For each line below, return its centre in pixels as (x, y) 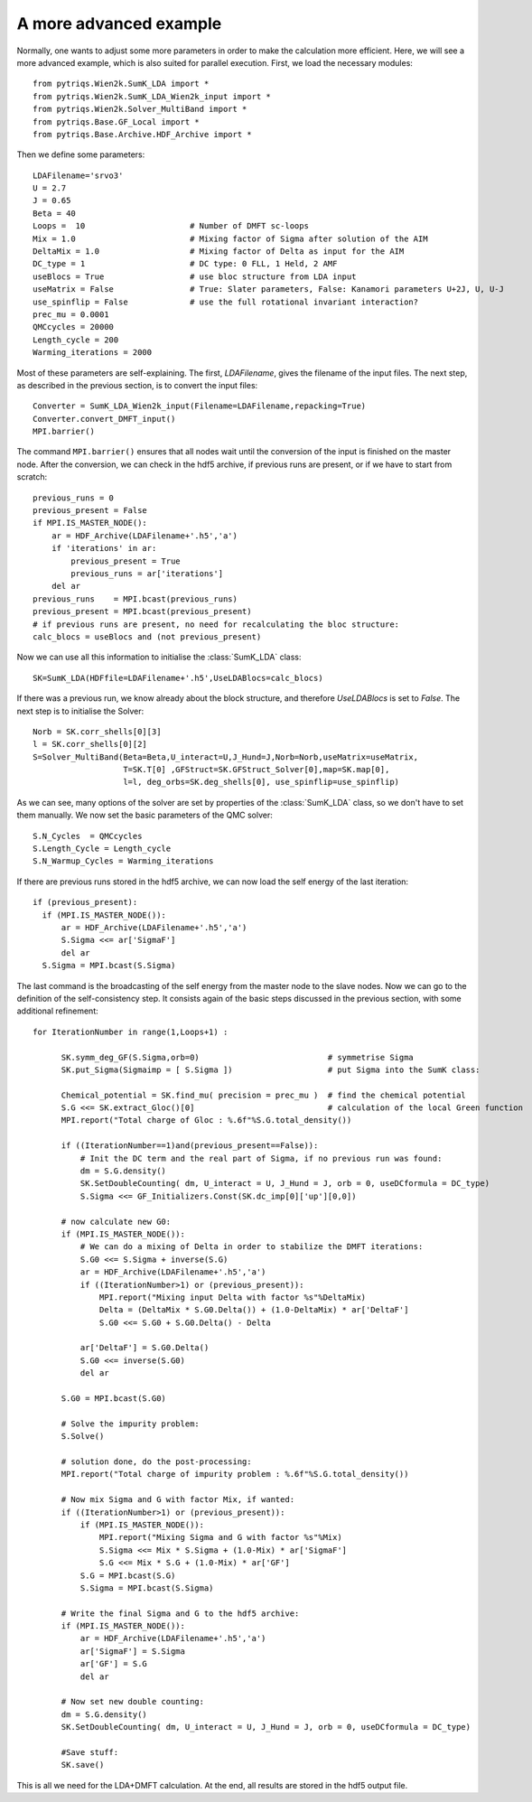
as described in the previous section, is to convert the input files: (137, 385)
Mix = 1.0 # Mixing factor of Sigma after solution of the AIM (230, 238)
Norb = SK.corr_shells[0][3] (97, 731)
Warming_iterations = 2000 (93, 353)
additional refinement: (57, 1011)
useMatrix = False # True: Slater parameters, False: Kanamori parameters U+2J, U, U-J (269, 289)
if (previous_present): (85, 902)
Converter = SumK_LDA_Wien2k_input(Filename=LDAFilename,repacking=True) (200, 406)
